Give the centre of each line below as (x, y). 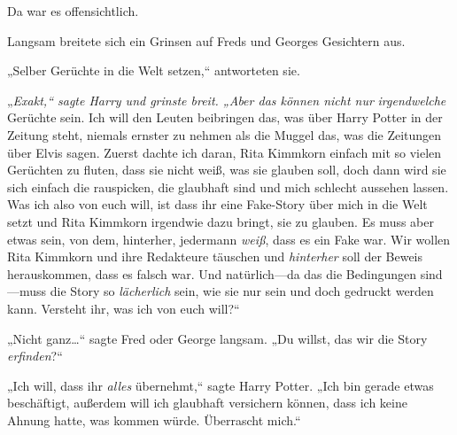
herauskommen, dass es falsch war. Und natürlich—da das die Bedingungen (212, 273)
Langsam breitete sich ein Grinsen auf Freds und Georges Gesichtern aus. (206, 40)
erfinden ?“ (35, 356)
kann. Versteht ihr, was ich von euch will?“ (124, 308)
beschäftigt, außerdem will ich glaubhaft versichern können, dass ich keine (207, 403)
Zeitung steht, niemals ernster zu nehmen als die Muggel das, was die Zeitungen (225, 134)
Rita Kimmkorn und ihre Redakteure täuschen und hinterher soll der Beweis (215, 256)
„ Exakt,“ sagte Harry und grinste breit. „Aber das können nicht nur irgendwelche (227, 100)
